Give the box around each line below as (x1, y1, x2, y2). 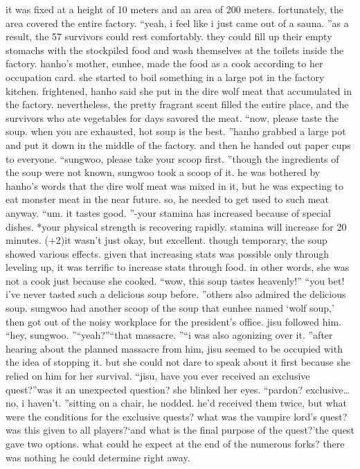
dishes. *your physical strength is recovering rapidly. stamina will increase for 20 (6, 219, 347, 233)
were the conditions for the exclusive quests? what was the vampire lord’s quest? (6, 409, 348, 423)
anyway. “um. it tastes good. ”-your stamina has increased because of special (6, 205, 331, 220)
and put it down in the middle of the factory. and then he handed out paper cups (6, 137, 351, 152)
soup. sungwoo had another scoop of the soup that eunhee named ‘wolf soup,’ (6, 301, 334, 315)
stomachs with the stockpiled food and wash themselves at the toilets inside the (6, 42, 344, 57)
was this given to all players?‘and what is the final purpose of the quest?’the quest (6, 423, 354, 437)
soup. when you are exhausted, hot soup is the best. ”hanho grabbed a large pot (6, 124, 346, 139)
